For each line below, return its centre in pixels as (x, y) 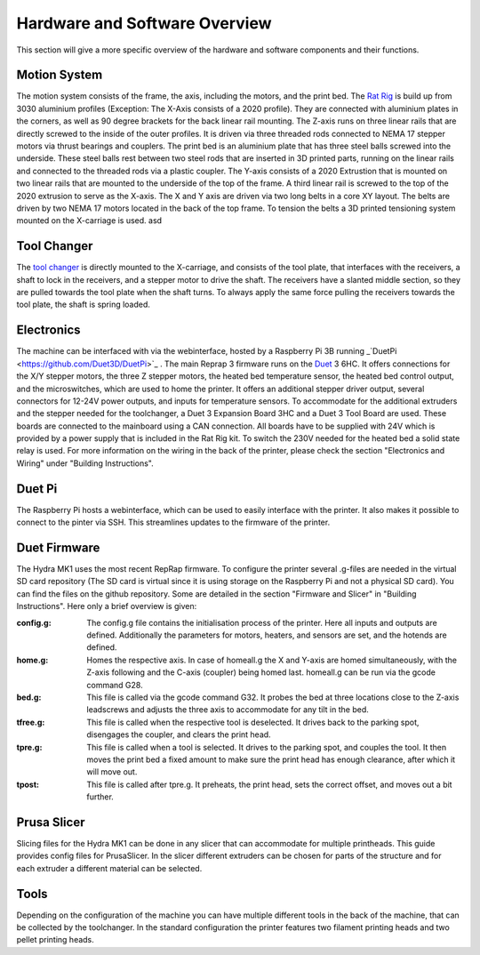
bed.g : (29, 697)
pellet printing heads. (56, 940)
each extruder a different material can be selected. (109, 868)
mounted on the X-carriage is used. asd (89, 221)
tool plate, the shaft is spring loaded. (84, 305)
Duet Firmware (58, 547)
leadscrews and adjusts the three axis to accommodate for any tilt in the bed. (228, 710)
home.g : (32, 660)
